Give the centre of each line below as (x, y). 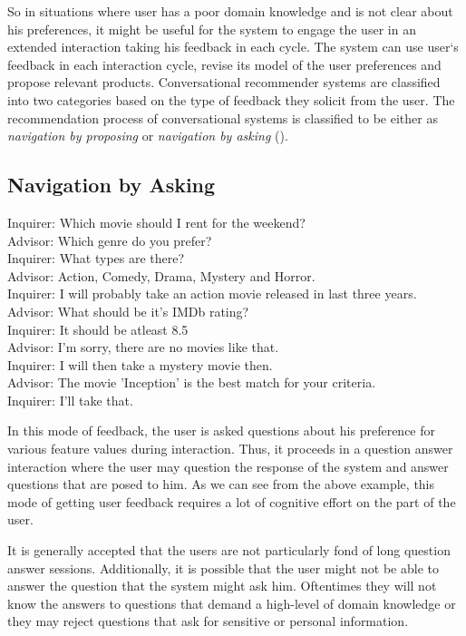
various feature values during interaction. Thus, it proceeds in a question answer (230, 449)
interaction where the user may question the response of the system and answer (228, 466)
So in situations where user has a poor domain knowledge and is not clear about (230, 11)
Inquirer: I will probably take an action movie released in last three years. (212, 294)
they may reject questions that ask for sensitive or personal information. (208, 621)
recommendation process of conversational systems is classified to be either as (223, 117)
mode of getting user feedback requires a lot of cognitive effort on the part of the (232, 501)
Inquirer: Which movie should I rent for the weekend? (156, 222)
